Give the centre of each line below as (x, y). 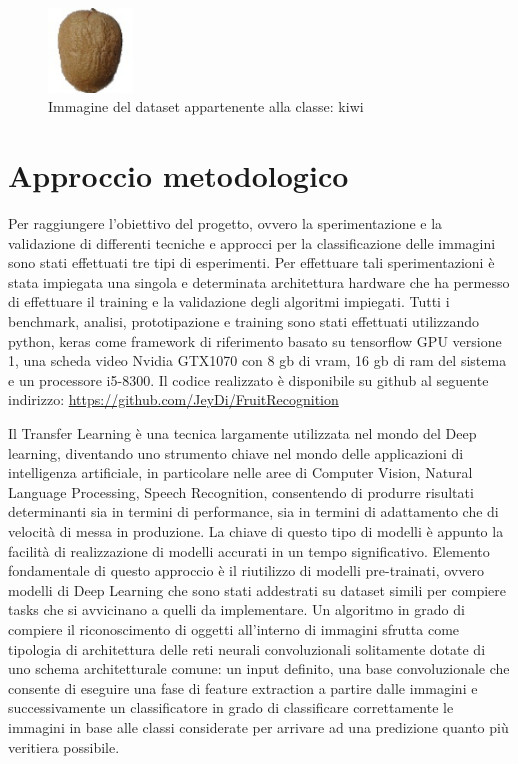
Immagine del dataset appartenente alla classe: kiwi (206, 106)
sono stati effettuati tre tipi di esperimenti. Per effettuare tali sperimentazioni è (251, 262)
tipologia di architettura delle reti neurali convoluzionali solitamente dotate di (247, 648)
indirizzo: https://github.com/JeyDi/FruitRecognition (173, 399)
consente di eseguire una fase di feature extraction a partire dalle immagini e (243, 687)
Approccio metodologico (178, 175)
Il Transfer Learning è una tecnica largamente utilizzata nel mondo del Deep (242, 433)
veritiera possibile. (64, 746)
